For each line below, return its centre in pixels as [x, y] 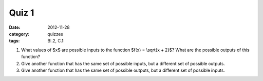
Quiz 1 [21, 13]
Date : [15, 27]
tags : [14, 41]
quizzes [55, 34]
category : [19, 34]
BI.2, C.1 [56, 41]
